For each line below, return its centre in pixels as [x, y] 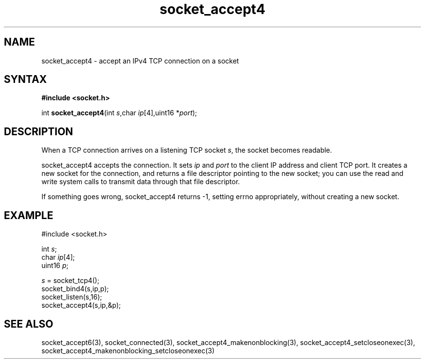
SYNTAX [25, 79]
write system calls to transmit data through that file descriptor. [141, 182]
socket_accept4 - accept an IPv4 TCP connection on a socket [140, 61]
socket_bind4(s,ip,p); [75, 289]
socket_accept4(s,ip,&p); [81, 305]
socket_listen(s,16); [72, 297]
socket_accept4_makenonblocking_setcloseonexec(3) [128, 350]
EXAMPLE [29, 215]
